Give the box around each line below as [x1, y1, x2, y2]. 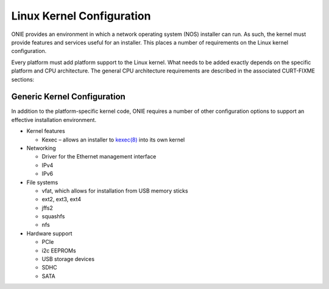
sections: [11, 76, 35, 83]
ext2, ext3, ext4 [41, 196, 82, 203]
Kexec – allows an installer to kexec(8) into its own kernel [41, 136, 185, 143]
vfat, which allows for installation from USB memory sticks [41, 187, 188, 194]
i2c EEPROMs [41, 247, 76, 254]
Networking [26, 144, 56, 152]
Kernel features [26, 127, 65, 135]
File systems [26, 179, 58, 186]
